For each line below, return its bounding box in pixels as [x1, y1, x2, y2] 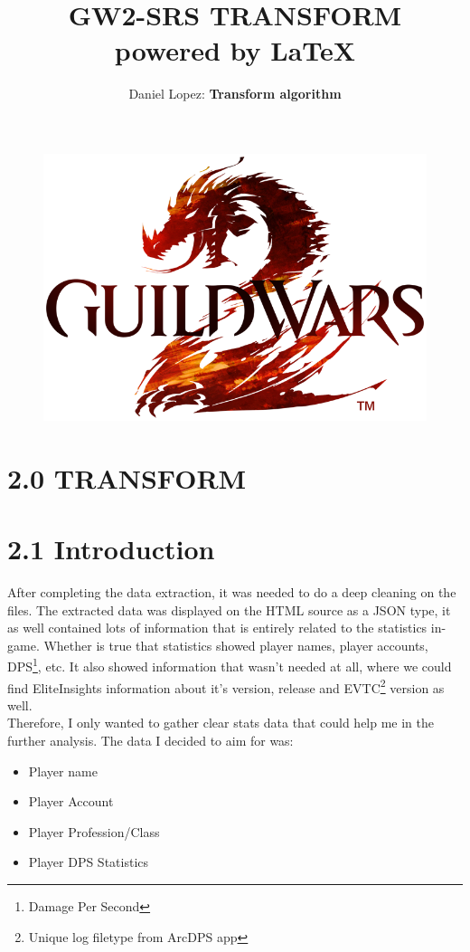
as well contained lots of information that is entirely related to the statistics [7, 618, 428, 637]
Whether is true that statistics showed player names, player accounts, [43, 635, 428, 654]
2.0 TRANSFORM [7, 459, 247, 496]
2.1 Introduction [7, 530, 215, 567]
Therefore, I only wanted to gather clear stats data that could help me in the [7, 713, 435, 732]
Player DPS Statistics [28, 852, 149, 871]
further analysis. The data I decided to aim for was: [7, 731, 294, 750]
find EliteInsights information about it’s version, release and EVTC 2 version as [7, 675, 445, 697]
